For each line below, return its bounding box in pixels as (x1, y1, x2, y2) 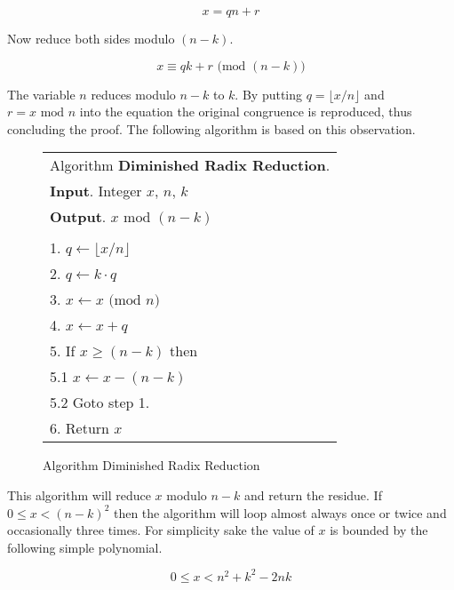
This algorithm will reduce (7, 485, 151, 504)
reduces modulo (91, 84, 176, 103)
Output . (50, 206, 107, 227)
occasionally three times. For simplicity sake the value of (7, 521, 315, 539)
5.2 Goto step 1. (50, 392, 150, 413)
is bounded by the (330, 521, 428, 539)
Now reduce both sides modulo (7, 29, 175, 47)
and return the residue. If (243, 485, 382, 504)
